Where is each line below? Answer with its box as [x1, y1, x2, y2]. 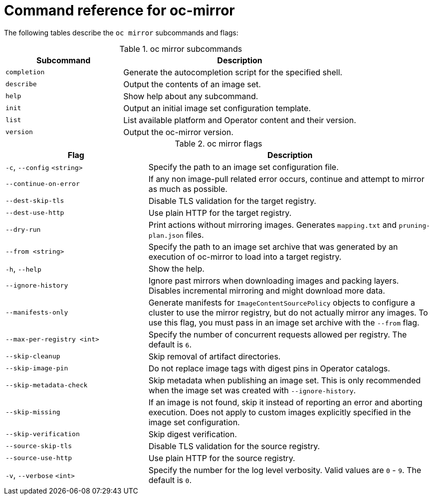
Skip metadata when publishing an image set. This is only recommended [148, 375, 421, 385]
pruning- [399, 221, 431, 229]
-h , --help [5, 263, 41, 274]
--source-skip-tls [5, 442, 72, 450]
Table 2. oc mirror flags [175, 138, 262, 149]
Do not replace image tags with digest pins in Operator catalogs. [148, 363, 390, 373]
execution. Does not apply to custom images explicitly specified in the [148, 407, 411, 417]
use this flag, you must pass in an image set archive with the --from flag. [148, 317, 420, 328]
